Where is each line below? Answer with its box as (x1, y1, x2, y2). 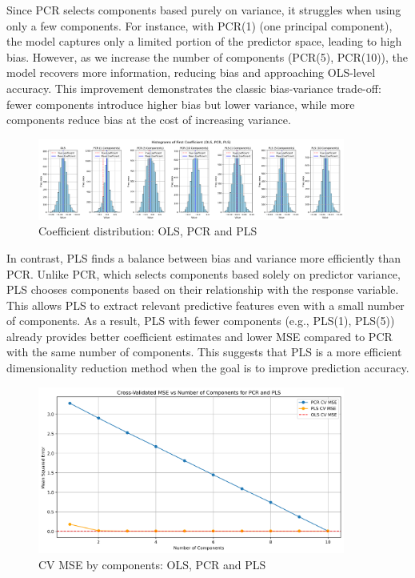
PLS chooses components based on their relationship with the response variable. (6, 281, 399, 298)
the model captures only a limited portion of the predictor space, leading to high (6, 33, 402, 50)
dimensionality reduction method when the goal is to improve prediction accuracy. (6, 359, 409, 376)
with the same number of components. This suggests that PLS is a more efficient (6, 343, 402, 360)
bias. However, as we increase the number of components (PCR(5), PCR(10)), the (6, 48, 409, 65)
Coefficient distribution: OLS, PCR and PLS (38, 223, 257, 239)
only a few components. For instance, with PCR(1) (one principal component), (6, 17, 393, 34)
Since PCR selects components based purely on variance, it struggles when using (6, 2, 401, 18)
